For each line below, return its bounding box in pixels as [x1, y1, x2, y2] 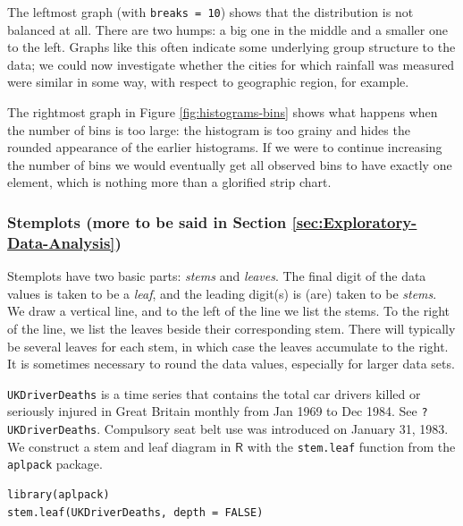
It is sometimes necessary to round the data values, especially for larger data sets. [7, 354, 455, 373]
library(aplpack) [7, 488, 110, 501]
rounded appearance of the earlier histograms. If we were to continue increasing [7, 138, 442, 157]
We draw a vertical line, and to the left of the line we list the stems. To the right [7, 301, 450, 320]
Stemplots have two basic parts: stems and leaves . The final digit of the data [7, 267, 426, 285]
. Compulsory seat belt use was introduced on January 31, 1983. [97, 420, 449, 438]
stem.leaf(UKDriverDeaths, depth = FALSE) [7, 505, 264, 519]
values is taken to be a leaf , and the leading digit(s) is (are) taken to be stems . [7, 284, 437, 302]
